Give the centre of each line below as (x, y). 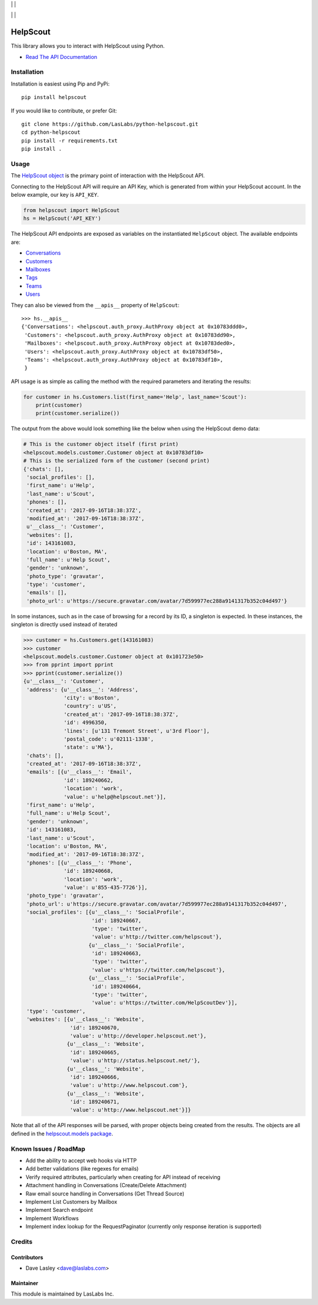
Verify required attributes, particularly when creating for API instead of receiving (123, 1177)
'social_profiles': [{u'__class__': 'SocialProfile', (106, 912)
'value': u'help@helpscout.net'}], (115, 797)
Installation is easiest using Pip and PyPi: (60, 84)
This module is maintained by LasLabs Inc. (62, 1294)
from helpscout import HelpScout (72, 210)
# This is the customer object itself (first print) (101, 444)
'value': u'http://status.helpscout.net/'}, (135, 1061)
